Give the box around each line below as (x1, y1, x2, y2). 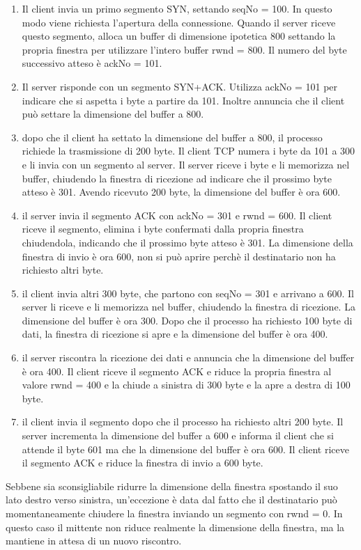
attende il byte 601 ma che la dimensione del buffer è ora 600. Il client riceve (22, 441, 349, 456)
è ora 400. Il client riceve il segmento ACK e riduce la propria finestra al (22, 363, 332, 378)
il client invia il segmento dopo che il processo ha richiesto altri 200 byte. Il (22, 414, 344, 429)
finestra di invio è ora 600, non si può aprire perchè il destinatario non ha (22, 249, 336, 263)
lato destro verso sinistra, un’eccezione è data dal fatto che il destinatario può (6, 492, 337, 507)
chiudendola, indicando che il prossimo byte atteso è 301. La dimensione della (22, 235, 353, 249)
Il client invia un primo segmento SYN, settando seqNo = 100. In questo (22, 1, 332, 15)
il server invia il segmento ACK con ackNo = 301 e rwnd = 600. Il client (22, 207, 332, 222)
